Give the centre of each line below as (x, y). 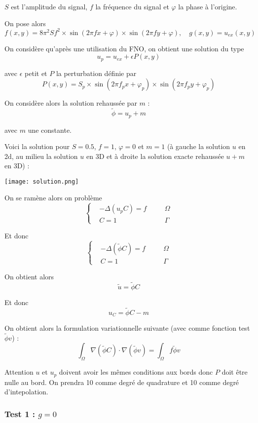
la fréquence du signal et (132, 6)
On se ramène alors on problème (53, 197)
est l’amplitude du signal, (49, 6)
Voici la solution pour (37, 146)
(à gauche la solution (199, 146)
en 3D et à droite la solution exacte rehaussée (155, 156)
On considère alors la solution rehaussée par (71, 103)
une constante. (50, 130)
